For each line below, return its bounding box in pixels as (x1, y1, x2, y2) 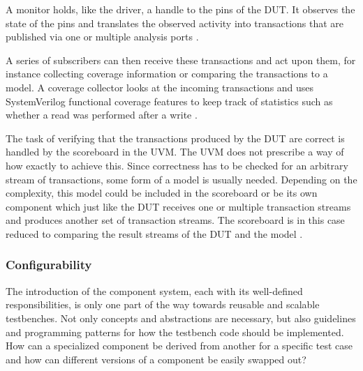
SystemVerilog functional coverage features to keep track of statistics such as (6, 93, 333, 108)
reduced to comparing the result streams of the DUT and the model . (6, 226, 303, 241)
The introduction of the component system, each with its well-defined (6, 283, 303, 298)
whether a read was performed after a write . (6, 107, 198, 122)
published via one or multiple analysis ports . (6, 29, 199, 44)
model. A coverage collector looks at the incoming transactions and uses (6, 79, 314, 94)
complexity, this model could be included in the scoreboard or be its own (6, 185, 318, 200)
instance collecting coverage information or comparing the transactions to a (6, 66, 328, 81)
